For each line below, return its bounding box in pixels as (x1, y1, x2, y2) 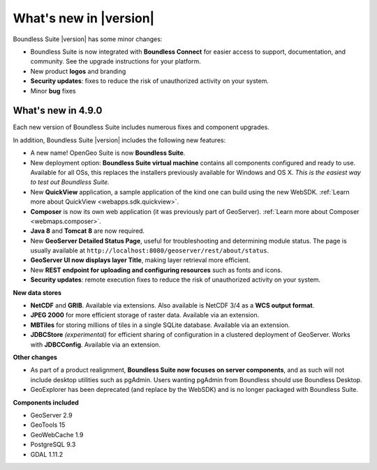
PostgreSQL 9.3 (30, 440, 76, 449)
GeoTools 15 (30, 420, 66, 429)
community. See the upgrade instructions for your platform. (30, 57, 202, 66)
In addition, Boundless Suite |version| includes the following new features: (13, 136, 226, 144)
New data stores (13, 288, 62, 296)
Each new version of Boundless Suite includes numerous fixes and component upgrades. (13, 123, 270, 132)
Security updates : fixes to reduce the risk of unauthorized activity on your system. (30, 77, 269, 85)
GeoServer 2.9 (30, 411, 73, 419)
